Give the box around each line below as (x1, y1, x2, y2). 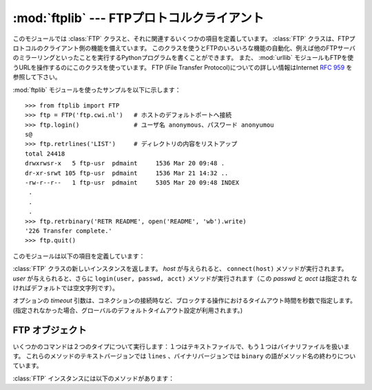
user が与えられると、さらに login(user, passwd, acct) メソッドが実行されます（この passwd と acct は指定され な (12, 274, 358, 283)
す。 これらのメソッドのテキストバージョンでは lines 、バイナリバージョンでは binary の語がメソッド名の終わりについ (12, 352, 356, 360)
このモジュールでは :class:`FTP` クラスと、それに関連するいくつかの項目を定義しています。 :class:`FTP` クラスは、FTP (12, 34, 349, 43)
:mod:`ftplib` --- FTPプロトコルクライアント (12, 10, 265, 25)
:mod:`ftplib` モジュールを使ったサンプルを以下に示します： (12, 85, 182, 94)
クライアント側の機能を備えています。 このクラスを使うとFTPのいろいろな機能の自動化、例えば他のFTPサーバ (42, 43, 356, 52)
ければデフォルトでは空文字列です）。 (12, 283, 118, 292)
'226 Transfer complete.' (25, 227, 113, 234)
